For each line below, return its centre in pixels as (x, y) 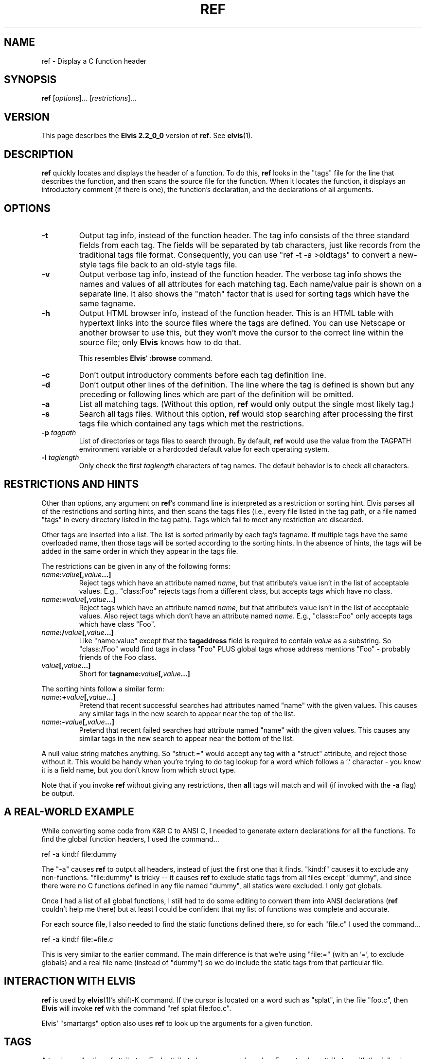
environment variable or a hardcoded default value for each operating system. (204, 449)
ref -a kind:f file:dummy (79, 854)
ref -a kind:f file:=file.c (77, 939)
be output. (58, 793)
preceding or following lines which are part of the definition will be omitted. (216, 394)
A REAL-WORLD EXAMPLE (69, 812)
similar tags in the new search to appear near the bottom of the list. (186, 738)
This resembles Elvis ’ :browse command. (146, 358)
